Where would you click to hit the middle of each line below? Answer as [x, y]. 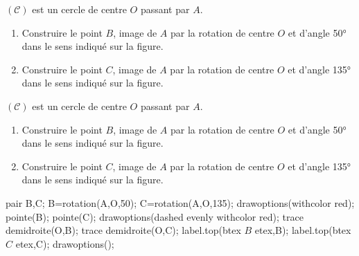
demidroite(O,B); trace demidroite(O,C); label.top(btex [123, 230]
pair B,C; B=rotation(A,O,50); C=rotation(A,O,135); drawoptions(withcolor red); [180, 202]
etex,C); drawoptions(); [65, 243]
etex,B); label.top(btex [303, 230]
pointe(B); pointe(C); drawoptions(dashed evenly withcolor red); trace [155, 216]
